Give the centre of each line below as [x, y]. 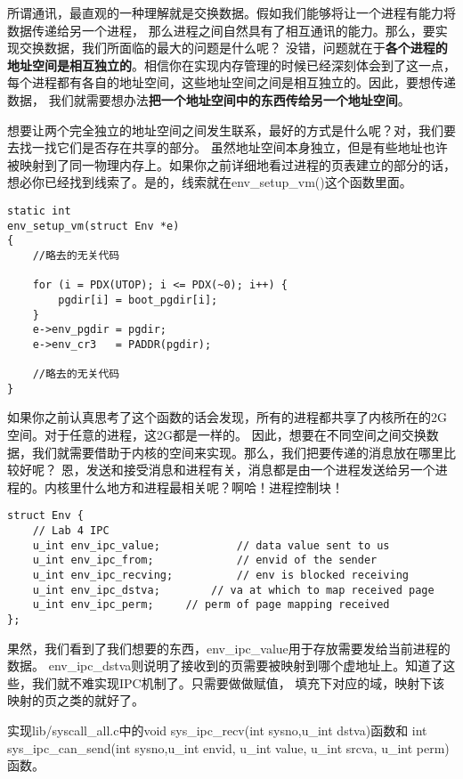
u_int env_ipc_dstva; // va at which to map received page [233, 590]
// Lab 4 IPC [71, 531]
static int [39, 211]
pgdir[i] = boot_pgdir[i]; [138, 300]
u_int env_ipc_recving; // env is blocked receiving [221, 576]
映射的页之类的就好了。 [76, 700]
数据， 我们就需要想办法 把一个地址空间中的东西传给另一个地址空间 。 [209, 99]
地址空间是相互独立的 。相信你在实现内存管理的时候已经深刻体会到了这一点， [231, 65]
